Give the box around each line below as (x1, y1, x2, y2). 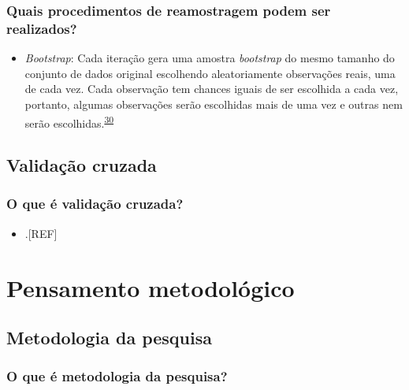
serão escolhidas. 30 (24, 112, 114, 131)
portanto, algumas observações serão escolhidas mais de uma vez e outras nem (24, 95, 403, 112)
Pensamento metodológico (6, 271, 295, 303)
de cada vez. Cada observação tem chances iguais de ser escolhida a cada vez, (24, 80, 399, 97)
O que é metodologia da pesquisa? (6, 366, 228, 386)
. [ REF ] (24, 225, 58, 241)
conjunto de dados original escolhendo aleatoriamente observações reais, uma (24, 65, 396, 81)
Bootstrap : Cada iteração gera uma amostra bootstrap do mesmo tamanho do (24, 50, 395, 66)
